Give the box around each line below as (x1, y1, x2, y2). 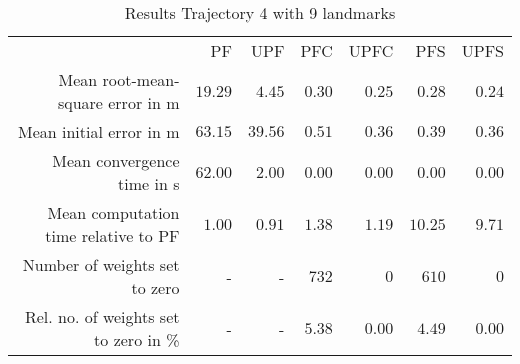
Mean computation (47, 201, 180, 224)
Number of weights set (22, 253, 180, 276)
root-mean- (102, 68, 180, 91)
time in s (118, 172, 180, 195)
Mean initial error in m (17, 120, 180, 143)
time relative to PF (45, 224, 180, 247)
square (57, 91, 103, 114)
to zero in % (94, 328, 180, 351)
